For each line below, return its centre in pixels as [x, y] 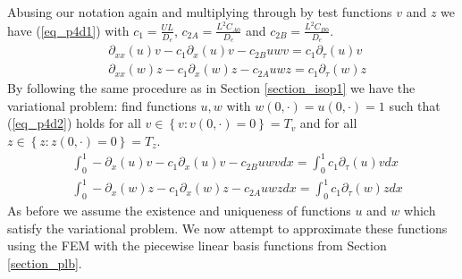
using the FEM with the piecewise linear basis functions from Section [197, 245]
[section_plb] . [45, 262]
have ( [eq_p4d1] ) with [68, 30]
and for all [328, 123]
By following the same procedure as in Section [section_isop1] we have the [211, 88]
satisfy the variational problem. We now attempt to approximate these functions [227, 228]
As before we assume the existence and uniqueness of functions [179, 211]
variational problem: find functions [102, 105]
